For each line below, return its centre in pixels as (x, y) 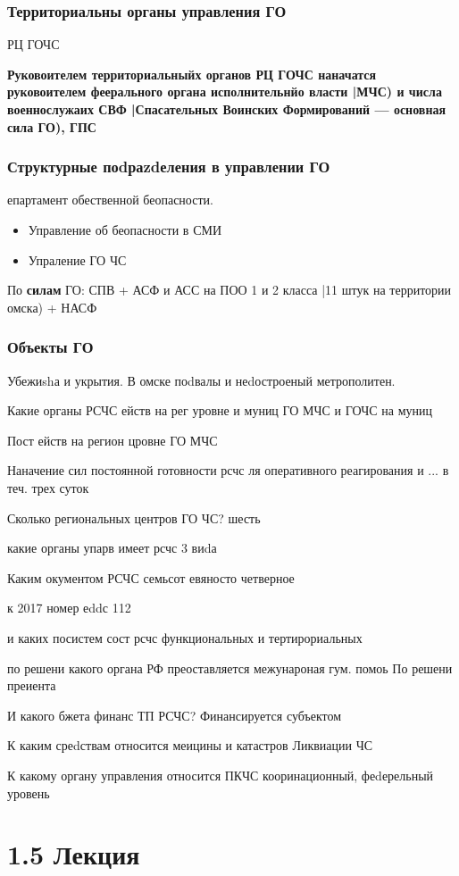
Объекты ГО (50, 347)
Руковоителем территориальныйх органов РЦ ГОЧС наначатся (192, 74)
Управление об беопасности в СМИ (125, 229)
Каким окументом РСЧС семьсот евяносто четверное (151, 577)
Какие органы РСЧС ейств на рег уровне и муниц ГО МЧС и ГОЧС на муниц (220, 410)
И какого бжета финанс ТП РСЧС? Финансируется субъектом (175, 715)
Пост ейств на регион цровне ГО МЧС (113, 440)
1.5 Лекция (74, 854)
